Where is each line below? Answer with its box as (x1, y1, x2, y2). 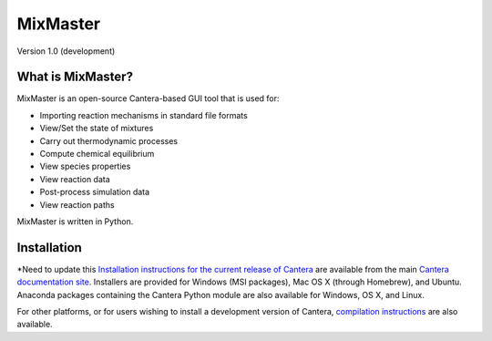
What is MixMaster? (16, 69, 134, 85)
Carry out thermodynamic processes (39, 135, 178, 146)
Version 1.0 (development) (16, 46, 116, 57)
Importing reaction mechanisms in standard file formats (39, 109, 248, 120)
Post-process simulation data (39, 187, 150, 198)
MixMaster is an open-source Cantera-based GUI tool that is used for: (16, 93, 280, 104)
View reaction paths (39, 199, 115, 210)
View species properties (39, 160, 131, 172)
